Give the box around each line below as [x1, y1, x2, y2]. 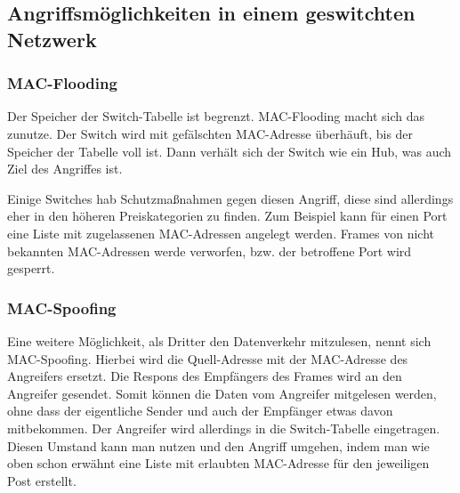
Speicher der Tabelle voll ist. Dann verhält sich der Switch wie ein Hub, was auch [7, 141, 452, 160]
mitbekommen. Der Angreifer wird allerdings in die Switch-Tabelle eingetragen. [7, 418, 440, 437]
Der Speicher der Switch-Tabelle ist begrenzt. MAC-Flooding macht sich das [7, 107, 424, 125]
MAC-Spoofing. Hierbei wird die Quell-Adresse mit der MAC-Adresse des [7, 349, 408, 368]
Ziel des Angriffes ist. [7, 159, 123, 178]
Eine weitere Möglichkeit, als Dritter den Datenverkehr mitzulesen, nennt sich [7, 331, 432, 350]
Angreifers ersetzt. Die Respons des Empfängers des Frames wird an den [7, 367, 402, 385]
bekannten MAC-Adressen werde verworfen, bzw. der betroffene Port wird [7, 241, 412, 260]
